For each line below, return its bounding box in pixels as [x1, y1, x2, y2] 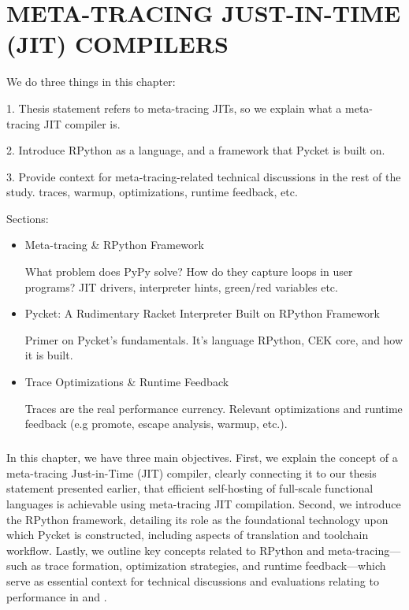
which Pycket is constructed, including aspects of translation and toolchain [6, 526, 369, 543]
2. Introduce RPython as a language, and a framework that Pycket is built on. [6, 142, 385, 158]
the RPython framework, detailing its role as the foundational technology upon [6, 511, 389, 527]
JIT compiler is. [43, 115, 121, 132]
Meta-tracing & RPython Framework [24, 236, 204, 253]
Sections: [6, 210, 49, 226]
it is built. [24, 347, 73, 363]
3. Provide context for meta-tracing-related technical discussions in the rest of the [6, 168, 401, 184]
